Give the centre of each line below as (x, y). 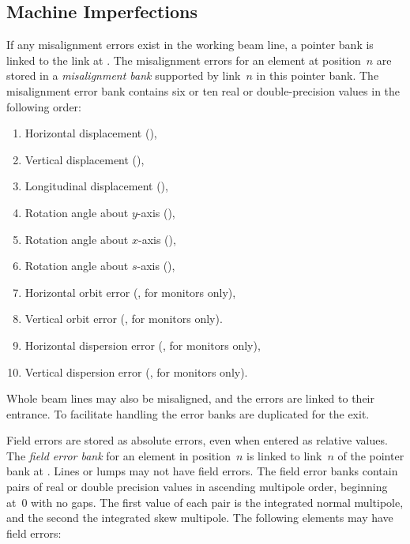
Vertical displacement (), (85, 159)
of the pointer (371, 455)
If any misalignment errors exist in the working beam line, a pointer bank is (190, 45)
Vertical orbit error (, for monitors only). (124, 319)
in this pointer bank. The (318, 75)
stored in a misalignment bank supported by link (124, 75)
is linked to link (284, 455)
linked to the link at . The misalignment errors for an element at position (184, 60)
